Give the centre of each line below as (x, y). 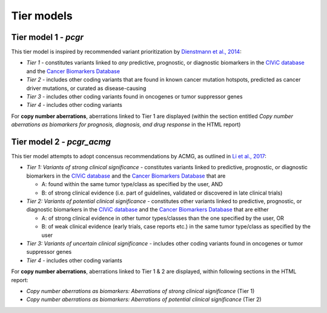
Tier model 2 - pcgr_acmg (61, 142)
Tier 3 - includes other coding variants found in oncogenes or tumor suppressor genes (134, 97)
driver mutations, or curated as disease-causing (86, 88)
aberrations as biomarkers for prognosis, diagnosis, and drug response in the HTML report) (126, 124)
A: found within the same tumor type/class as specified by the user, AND (132, 184)
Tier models (42, 16)
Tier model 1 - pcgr (48, 37)
